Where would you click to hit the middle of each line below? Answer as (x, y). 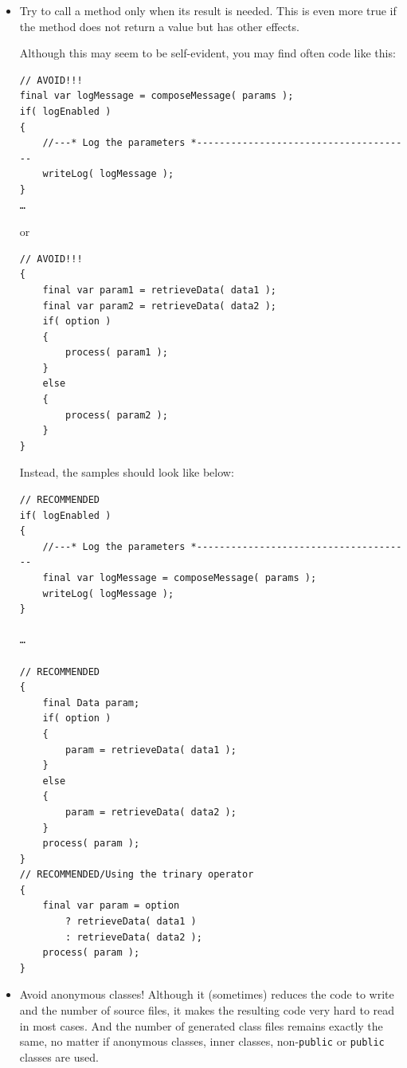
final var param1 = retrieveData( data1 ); (159, 290)
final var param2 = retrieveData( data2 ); (159, 306)
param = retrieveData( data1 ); (151, 750)
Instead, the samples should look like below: (127, 472)
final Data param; (91, 703)
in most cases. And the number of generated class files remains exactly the (201, 1025)
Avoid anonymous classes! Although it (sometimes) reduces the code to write (207, 994)
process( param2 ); (117, 415)
